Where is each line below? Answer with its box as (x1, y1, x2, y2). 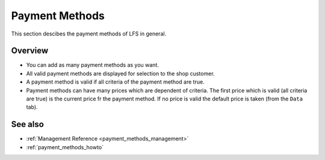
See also (11, 119, 45, 129)
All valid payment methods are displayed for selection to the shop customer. (26, 70, 215, 77)
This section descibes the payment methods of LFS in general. (11, 30, 167, 37)
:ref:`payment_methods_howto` (26, 143, 104, 150)
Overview (11, 46, 49, 56)
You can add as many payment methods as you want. (26, 61, 159, 69)
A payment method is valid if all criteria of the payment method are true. (26, 78, 205, 85)
